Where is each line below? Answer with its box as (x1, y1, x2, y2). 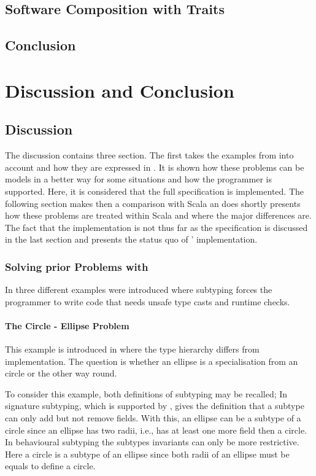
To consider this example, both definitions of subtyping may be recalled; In (5, 387, 288, 400)
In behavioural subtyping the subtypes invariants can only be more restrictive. (5, 435, 299, 448)
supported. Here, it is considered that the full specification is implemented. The (5, 184, 304, 197)
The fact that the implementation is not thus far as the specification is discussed (5, 220, 308, 233)
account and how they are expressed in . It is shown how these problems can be (5, 160, 304, 173)
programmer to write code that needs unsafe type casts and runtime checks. (5, 295, 290, 308)
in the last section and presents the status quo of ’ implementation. (5, 233, 258, 246)
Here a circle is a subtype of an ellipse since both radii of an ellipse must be (5, 447, 290, 460)
